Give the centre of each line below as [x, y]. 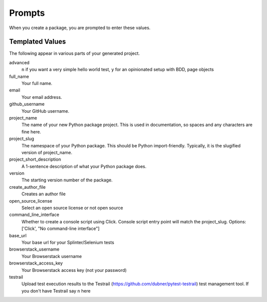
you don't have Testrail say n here [56, 291]
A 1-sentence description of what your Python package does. [84, 166]
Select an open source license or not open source [72, 208]
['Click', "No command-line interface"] [61, 229]
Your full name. [37, 84]
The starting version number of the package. [67, 180]
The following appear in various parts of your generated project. [74, 53]
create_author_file [27, 187]
